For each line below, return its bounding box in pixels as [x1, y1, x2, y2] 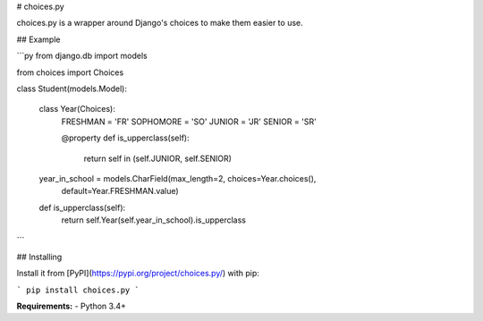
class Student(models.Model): [16, 83, 128, 94]
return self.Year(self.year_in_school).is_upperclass [61, 215, 246, 225]
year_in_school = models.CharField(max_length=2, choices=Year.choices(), [38, 173, 317, 183]
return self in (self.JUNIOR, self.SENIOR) [83, 153, 233, 164]
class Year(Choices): [38, 104, 115, 114]
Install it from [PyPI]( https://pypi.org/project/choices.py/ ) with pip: [16, 268, 259, 279]
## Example [16, 34, 61, 45]
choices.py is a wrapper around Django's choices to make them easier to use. [16, 18, 303, 29]
